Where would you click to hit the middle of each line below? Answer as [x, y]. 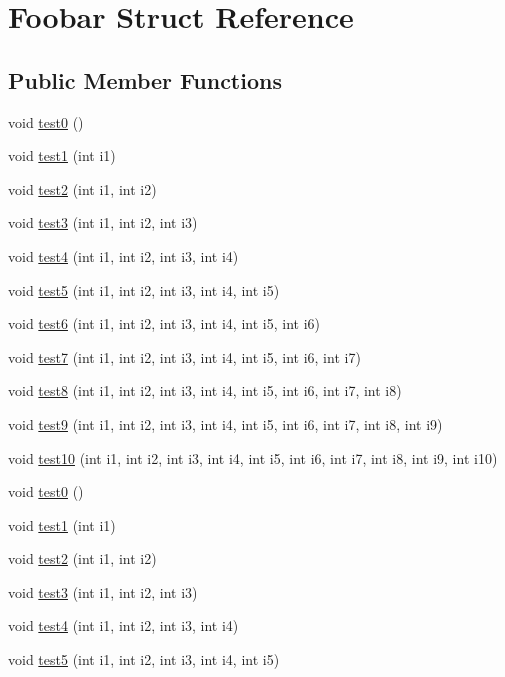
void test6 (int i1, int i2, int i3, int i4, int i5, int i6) [164, 323]
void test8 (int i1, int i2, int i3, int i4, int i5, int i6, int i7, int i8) [205, 390]
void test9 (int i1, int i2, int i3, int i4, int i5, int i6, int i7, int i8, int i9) [225, 423]
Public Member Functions [145, 79]
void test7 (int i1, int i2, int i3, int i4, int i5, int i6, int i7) [184, 356]
